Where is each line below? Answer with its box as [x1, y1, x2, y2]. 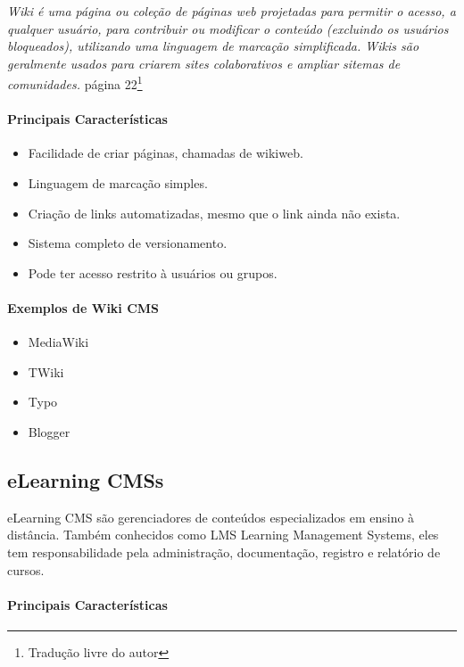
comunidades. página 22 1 [7, 72, 143, 94]
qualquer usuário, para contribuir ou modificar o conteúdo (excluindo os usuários [7, 19, 449, 37]
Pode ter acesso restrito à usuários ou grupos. [28, 263, 278, 282]
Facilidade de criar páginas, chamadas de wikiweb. [28, 144, 303, 162]
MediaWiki [28, 333, 89, 351]
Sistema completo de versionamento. [28, 234, 228, 252]
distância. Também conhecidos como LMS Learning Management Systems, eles [7, 525, 439, 544]
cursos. [7, 560, 45, 579]
